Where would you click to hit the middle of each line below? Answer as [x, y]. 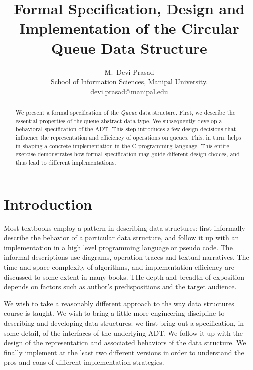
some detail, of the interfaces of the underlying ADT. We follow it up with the [123, 332]
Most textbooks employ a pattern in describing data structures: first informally [125, 228]
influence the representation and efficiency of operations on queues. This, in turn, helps [128, 137]
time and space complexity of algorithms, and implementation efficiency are [119, 267]
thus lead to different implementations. [66, 162]
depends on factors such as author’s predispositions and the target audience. [120, 286]
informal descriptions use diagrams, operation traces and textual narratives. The [126, 257]
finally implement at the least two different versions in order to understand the [124, 352]
